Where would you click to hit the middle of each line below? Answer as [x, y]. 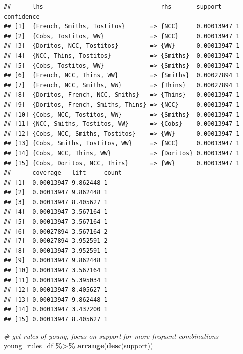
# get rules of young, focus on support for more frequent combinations [111, 335]
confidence [22, 17]
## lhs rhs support [113, 7]
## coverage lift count [63, 173]
